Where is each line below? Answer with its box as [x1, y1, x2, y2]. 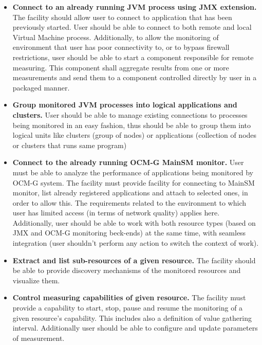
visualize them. [12, 275, 60, 285]
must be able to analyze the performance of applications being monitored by [12, 167, 253, 177]
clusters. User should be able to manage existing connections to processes [12, 109, 248, 120]
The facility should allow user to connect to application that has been [12, 11, 232, 22]
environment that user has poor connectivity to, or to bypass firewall [12, 42, 230, 52]
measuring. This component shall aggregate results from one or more [12, 62, 229, 72]
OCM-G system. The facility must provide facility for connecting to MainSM [12, 177, 255, 188]
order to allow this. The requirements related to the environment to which [12, 197, 246, 208]
